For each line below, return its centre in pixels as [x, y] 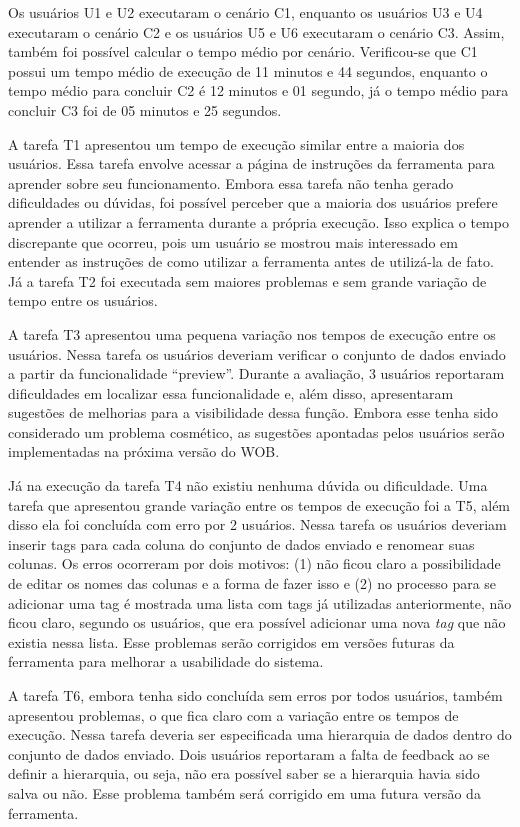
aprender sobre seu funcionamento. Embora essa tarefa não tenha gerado [231, 182]
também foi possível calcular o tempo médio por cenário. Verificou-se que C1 [243, 51]
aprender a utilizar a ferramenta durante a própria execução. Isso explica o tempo [258, 221]
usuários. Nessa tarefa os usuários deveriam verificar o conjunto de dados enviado [257, 353]
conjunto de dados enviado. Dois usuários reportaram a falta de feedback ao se [249, 753]
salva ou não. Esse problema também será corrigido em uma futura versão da [244, 792]
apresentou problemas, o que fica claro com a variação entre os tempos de [233, 714]
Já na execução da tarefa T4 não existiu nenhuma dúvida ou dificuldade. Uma [248, 485]
